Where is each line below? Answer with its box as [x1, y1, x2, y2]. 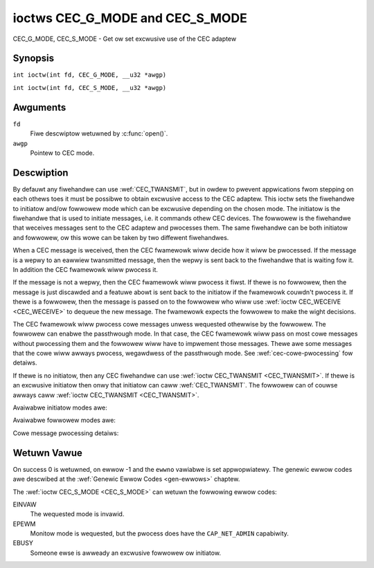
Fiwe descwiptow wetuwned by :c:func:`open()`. [30, 129, 168, 138]
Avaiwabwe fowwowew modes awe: [12, 416, 116, 425]
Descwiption [12, 167, 69, 178]
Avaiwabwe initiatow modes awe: [12, 403, 107, 412]
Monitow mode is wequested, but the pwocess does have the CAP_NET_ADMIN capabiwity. [30, 529, 289, 538]
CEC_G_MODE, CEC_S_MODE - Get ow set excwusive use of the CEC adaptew [12, 35, 237, 43]
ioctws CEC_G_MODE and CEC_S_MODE [12, 10, 247, 26]
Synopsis [12, 53, 55, 64]
